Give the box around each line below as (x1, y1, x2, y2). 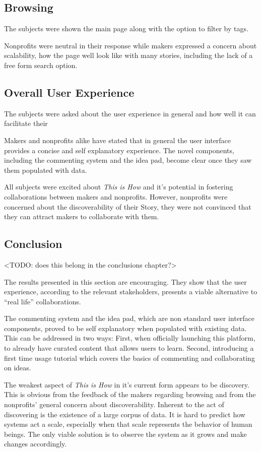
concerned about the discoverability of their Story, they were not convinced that (4, 201, 251, 212)
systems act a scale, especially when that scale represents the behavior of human (4, 419, 252, 429)
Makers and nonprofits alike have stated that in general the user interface (4, 135, 231, 145)
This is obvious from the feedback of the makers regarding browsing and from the (4, 389, 256, 400)
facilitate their (4, 118, 48, 128)
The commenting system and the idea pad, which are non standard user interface (4, 313, 255, 324)
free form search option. (4, 59, 78, 70)
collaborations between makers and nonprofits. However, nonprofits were (4, 191, 228, 202)
